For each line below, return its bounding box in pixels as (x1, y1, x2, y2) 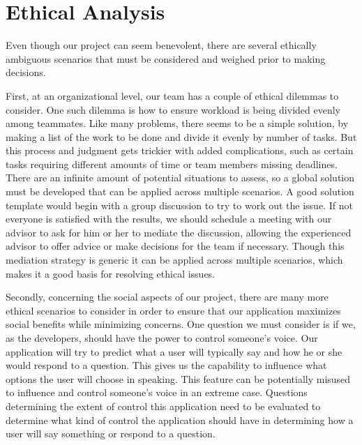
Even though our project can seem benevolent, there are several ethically (6, 38, 317, 52)
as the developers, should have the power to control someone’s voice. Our (6, 331, 318, 345)
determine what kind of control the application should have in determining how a (6, 412, 354, 427)
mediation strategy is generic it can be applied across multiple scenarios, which (6, 252, 343, 267)
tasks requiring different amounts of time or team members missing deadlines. (6, 156, 338, 171)
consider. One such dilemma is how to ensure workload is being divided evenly (6, 102, 340, 116)
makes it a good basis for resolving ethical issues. (6, 266, 216, 280)
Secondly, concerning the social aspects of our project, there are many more (6, 289, 329, 304)
